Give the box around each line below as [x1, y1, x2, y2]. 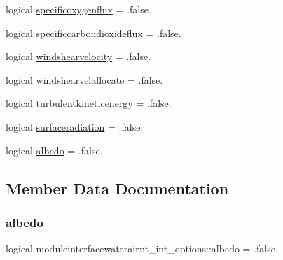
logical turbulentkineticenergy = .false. [6, 96, 172, 110]
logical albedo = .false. [6, 143, 103, 157]
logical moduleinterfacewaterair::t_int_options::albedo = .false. [6, 241, 278, 256]
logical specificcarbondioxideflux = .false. [6, 25, 181, 40]
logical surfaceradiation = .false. [6, 119, 144, 133]
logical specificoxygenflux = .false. [6, 2, 151, 16]
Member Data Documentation [6, 177, 229, 198]
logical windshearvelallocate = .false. [6, 72, 163, 87]
